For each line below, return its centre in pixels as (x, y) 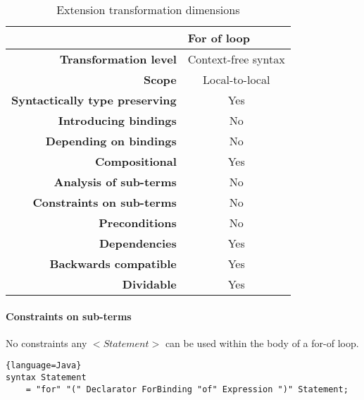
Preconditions (138, 223)
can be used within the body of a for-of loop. (262, 343)
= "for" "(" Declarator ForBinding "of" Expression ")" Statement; (187, 389)
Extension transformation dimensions (148, 10)
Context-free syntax (236, 59)
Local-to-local (237, 79)
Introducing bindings (117, 120)
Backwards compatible (113, 263)
